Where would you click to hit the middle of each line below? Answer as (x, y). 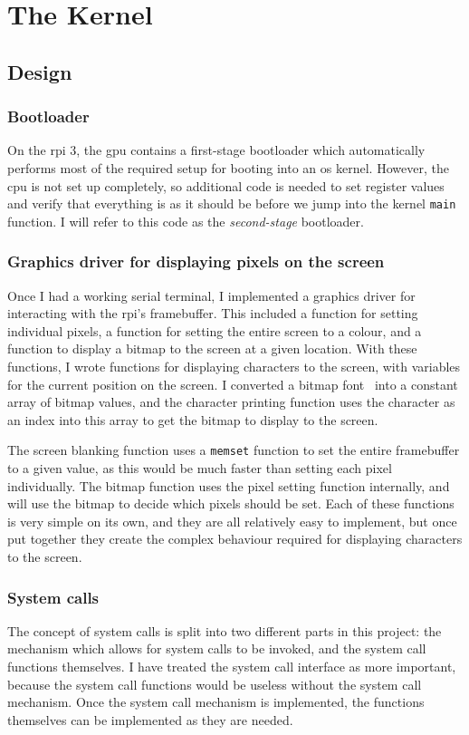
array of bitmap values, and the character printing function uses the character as (231, 402)
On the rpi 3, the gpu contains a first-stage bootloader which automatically (216, 150)
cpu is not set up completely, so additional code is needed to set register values (226, 185)
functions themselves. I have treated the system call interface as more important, (232, 666)
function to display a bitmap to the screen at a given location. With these (212, 348)
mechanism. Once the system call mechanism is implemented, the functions (216, 702)
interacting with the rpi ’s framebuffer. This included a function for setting (213, 313)
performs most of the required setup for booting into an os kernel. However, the (228, 167)
